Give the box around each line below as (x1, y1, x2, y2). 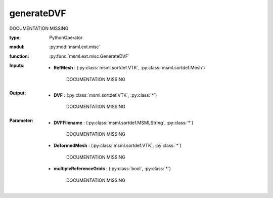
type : (9, 34, 21, 41)
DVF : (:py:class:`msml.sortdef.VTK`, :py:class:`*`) (54, 92, 157, 98)
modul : (9, 44, 25, 50)
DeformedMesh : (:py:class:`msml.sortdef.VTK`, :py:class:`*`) (54, 142, 182, 149)
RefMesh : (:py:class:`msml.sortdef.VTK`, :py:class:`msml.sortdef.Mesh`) (54, 65, 205, 71)
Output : (9, 90, 26, 96)
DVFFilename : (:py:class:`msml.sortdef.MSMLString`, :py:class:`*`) (54, 120, 194, 126)
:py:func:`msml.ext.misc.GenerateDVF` (49, 53, 130, 59)
